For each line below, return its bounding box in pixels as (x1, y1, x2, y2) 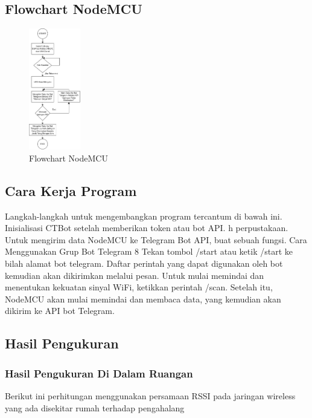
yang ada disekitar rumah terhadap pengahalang (5, 401, 185, 414)
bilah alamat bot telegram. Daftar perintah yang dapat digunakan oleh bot (5, 257, 283, 269)
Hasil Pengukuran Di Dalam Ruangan (5, 365, 193, 380)
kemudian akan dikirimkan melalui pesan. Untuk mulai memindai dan (5, 269, 264, 281)
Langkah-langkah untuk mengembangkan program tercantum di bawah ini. (5, 209, 282, 222)
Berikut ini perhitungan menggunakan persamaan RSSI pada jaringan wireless (5, 389, 296, 402)
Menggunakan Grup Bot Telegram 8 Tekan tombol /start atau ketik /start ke (5, 245, 293, 258)
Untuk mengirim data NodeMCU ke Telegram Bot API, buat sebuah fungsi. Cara (5, 233, 307, 246)
